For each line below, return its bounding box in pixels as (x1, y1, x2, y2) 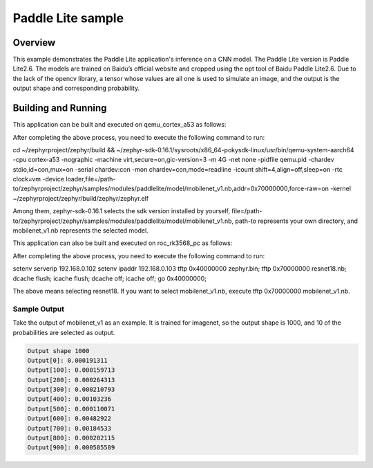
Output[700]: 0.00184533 (27, 424, 112, 432)
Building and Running (12, 102, 107, 114)
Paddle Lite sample (12, 10, 124, 26)
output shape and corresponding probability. (12, 84, 140, 93)
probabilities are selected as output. (12, 328, 115, 336)
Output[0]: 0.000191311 (27, 357, 108, 364)
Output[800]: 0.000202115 (27, 434, 115, 442)
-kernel (330, 184, 352, 193)
